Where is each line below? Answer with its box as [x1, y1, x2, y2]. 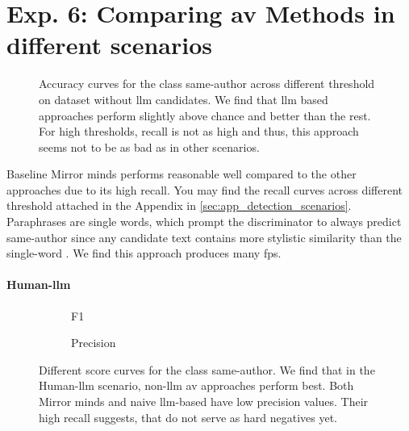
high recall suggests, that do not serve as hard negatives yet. [39, 408, 337, 425]
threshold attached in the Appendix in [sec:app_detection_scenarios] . [6, 197, 352, 214]
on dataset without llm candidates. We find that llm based [39, 90, 328, 107]
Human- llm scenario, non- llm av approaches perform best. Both [39, 377, 354, 394]
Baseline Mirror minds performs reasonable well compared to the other [6, 165, 357, 182]
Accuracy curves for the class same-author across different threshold [39, 75, 375, 92]
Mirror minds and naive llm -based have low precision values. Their [39, 393, 369, 410]
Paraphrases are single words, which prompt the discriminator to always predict [6, 213, 402, 230]
